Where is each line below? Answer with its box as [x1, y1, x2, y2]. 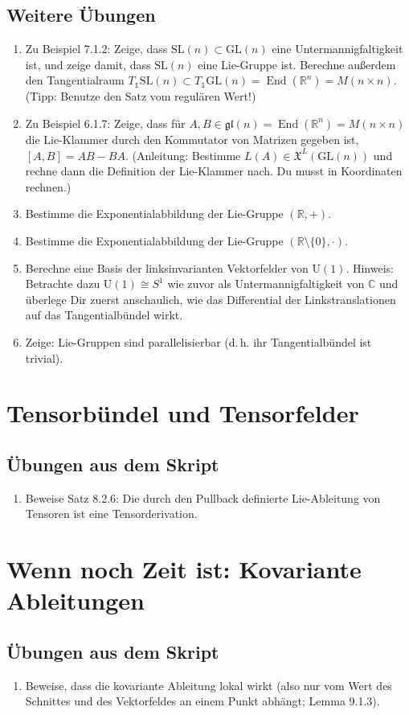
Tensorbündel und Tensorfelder [6, 397, 359, 429]
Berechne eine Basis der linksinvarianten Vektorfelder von [25, 259, 309, 276]
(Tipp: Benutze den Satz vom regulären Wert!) [25, 88, 256, 105]
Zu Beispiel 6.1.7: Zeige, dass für [25, 114, 186, 131]
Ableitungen [6, 584, 145, 617]
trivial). [25, 349, 63, 366]
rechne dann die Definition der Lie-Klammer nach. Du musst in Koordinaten [25, 162, 403, 179]
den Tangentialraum [25, 72, 125, 88]
